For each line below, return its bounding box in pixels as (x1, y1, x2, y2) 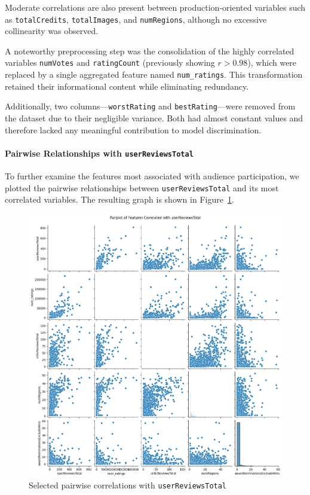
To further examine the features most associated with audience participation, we (5, 170, 299, 182)
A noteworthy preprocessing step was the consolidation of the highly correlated (5, 44, 294, 57)
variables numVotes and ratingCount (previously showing (5, 56, 215, 69)
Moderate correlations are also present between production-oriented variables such (5, 1, 306, 13)
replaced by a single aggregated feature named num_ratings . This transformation (5, 68, 303, 81)
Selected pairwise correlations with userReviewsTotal (29, 479, 227, 491)
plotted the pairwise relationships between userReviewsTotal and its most (5, 181, 279, 194)
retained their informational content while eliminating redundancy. (5, 80, 249, 92)
